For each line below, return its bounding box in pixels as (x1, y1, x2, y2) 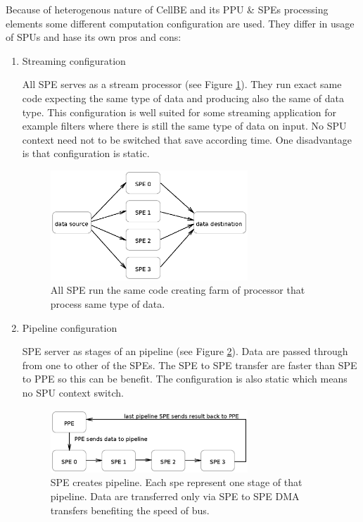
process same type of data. (50, 297, 165, 311)
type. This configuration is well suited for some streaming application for (22, 104, 337, 119)
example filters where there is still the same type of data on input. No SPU (22, 118, 347, 133)
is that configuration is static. (22, 146, 150, 161)
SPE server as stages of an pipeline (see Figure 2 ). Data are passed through (22, 344, 348, 359)
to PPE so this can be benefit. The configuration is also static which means (22, 371, 348, 386)
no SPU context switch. (22, 385, 124, 399)
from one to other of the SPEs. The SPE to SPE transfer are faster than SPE (22, 357, 357, 372)
